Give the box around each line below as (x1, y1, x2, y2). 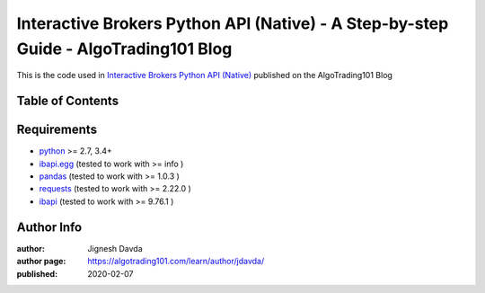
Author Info (16, 219, 83, 235)
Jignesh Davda (87, 243, 143, 253)
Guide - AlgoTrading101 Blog (16, 39, 233, 58)
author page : (16, 256, 66, 267)
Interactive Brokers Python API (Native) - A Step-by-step (16, 13, 449, 33)
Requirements (16, 122, 98, 138)
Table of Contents (16, 93, 119, 109)
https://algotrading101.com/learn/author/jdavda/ (87, 256, 265, 267)
